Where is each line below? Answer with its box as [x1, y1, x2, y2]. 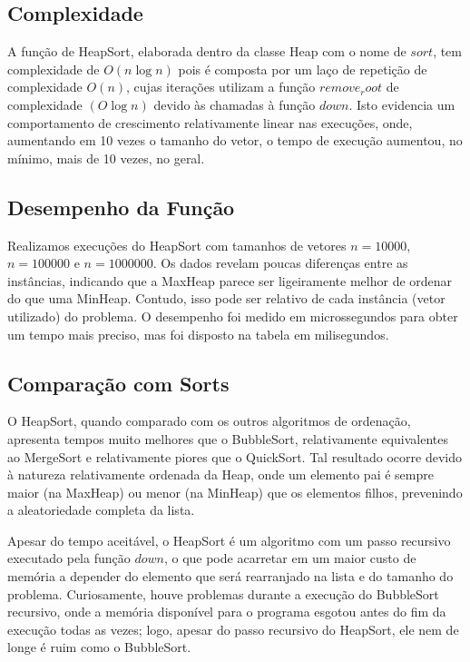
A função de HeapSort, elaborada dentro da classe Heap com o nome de [7, 42, 406, 61]
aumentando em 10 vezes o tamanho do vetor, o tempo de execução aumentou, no [7, 131, 463, 150]
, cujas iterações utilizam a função [126, 77, 316, 96]
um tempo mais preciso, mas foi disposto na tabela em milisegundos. [7, 324, 389, 343]
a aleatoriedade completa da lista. [7, 500, 195, 519]
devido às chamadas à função [153, 94, 316, 114]
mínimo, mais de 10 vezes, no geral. [7, 148, 205, 167]
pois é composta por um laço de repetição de [178, 59, 427, 78]
